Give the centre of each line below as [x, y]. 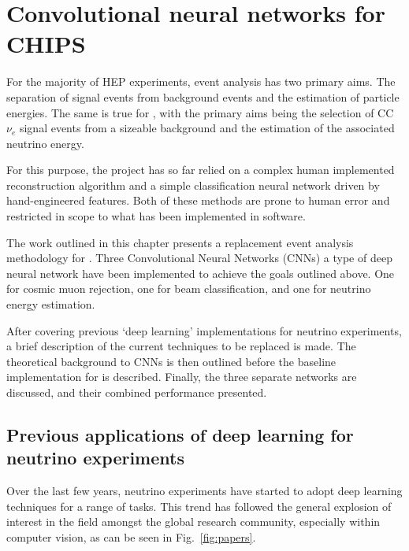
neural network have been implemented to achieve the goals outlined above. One [201, 273]
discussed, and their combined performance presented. [137, 392]
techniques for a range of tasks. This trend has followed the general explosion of [199, 506]
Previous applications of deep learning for [180, 434]
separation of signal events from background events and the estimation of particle [203, 96]
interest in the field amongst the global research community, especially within [193, 521]
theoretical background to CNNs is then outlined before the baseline [171, 361]
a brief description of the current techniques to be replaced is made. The [181, 346]
